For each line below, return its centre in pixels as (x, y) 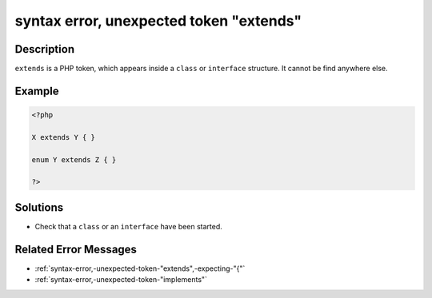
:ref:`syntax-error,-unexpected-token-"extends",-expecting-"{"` (140, 268)
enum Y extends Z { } (74, 159)
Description (45, 49)
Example (37, 91)
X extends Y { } (64, 137)
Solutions (39, 207)
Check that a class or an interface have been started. (129, 226)
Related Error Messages (76, 249)
